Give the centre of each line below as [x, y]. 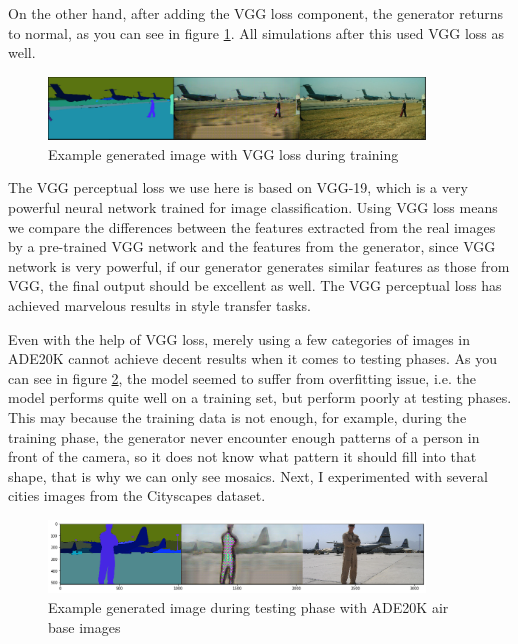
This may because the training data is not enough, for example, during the [237, 416]
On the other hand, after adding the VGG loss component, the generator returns [255, 13]
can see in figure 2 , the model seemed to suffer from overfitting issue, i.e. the [242, 377]
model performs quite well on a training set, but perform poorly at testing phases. [260, 397]
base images [84, 626]
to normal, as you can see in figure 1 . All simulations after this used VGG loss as [256, 32]
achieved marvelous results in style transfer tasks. [159, 305]
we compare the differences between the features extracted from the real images [252, 226]
